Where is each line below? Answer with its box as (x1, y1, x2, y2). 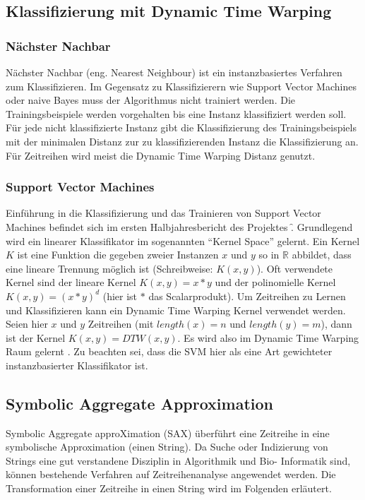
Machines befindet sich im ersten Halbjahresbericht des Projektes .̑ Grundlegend (6, 219, 353, 234)
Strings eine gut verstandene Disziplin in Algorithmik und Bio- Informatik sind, (6, 453, 351, 468)
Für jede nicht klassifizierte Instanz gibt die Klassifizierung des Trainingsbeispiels (6, 120, 357, 135)
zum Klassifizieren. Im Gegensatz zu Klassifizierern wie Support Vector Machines (6, 78, 357, 93)
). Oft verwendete (256, 261, 333, 275)
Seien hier (6, 316, 48, 331)
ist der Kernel (6, 330, 66, 345)
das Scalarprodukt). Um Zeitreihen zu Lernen (148, 288, 346, 303)
